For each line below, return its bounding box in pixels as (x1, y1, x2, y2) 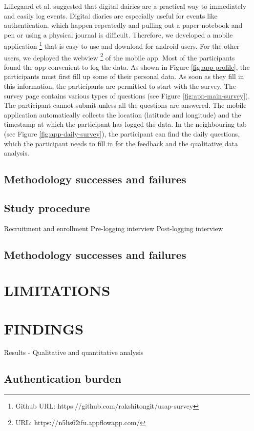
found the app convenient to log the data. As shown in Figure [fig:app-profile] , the (4, 61, 250, 72)
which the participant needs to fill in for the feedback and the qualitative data (4, 138, 238, 148)
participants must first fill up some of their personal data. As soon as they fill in (4, 71, 244, 81)
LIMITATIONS (4, 280, 110, 300)
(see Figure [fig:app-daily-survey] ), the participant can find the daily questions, (4, 129, 240, 139)
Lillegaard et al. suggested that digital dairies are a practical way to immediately (4, 1, 247, 11)
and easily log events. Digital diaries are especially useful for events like (4, 10, 218, 20)
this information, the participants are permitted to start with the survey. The (4, 81, 236, 91)
